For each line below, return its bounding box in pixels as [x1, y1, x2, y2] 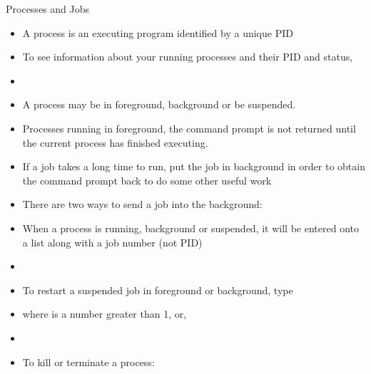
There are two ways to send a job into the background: [22, 197, 263, 212]
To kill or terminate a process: [22, 354, 155, 369]
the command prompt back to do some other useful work [22, 172, 272, 187]
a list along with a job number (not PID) [22, 234, 203, 249]
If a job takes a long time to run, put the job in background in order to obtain [22, 159, 365, 174]
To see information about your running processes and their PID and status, [22, 49, 353, 64]
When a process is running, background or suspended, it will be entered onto [22, 220, 359, 235]
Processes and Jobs [6, 1, 89, 16]
